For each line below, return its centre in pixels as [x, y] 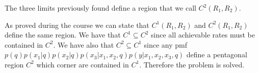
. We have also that [84, 44]
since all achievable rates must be [203, 35]
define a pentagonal [217, 54]
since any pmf [165, 44]
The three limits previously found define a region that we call [100, 8]
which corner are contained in [83, 64]
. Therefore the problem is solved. [192, 64]
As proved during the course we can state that [77, 25]
